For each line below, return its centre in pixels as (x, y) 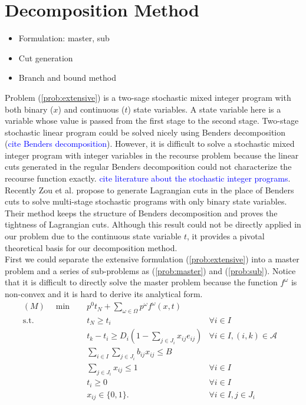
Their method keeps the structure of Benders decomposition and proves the (141, 213)
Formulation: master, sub (64, 38)
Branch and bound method (67, 78)
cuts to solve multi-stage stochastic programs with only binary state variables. (146, 201)
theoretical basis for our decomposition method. (91, 247)
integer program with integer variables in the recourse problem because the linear (152, 155)
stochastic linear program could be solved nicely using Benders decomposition (145, 132)
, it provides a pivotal (226, 236)
